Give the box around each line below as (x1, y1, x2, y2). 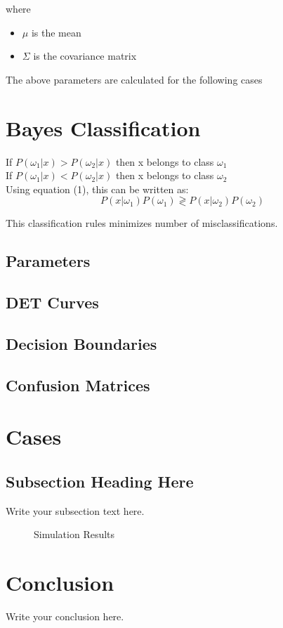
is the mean (31, 25, 81, 39)
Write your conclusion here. (6, 608, 124, 623)
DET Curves (6, 292, 99, 313)
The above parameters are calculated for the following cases (6, 72, 263, 86)
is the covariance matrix (33, 48, 137, 63)
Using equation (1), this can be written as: (6, 181, 189, 196)
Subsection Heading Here (6, 470, 194, 492)
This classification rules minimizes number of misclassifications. (6, 216, 278, 230)
